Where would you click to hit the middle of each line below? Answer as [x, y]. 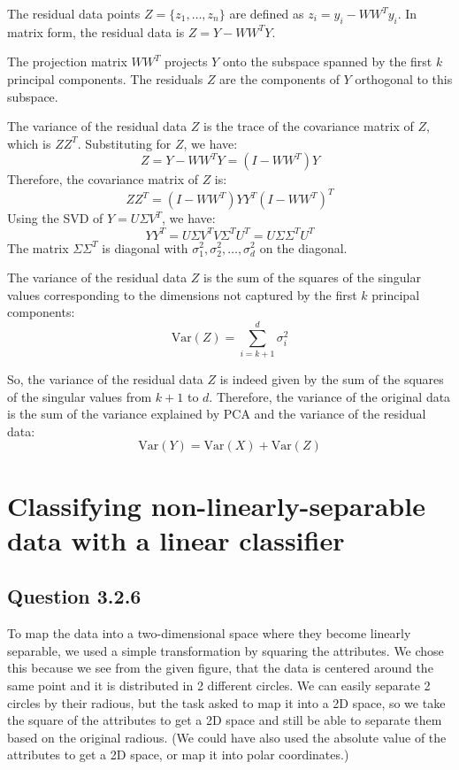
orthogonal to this [404, 78]
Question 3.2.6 [74, 596]
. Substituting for [124, 143]
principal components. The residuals [105, 78]
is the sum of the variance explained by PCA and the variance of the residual [217, 414]
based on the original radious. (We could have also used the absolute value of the [227, 737]
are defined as [267, 13]
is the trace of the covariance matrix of [309, 126]
